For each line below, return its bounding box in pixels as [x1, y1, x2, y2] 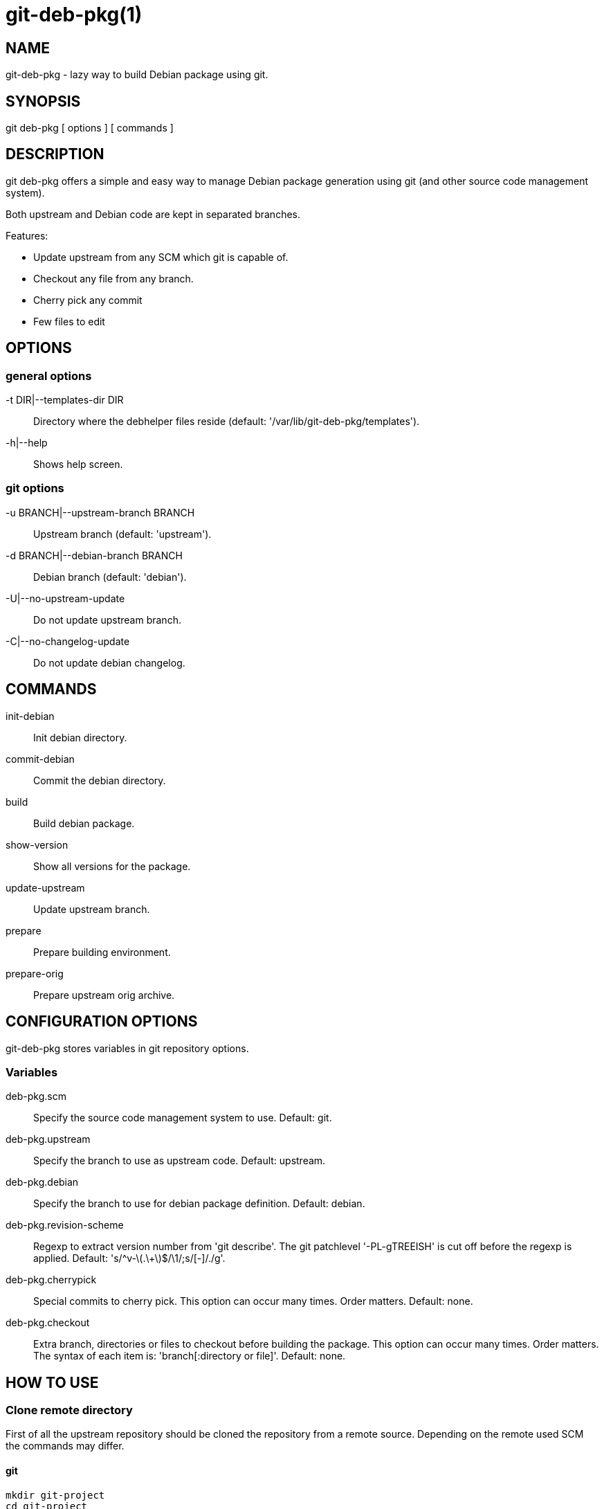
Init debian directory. [33, 731, 127, 743]
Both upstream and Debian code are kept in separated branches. [6, 208, 301, 220]
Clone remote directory [6, 1403, 133, 1418]
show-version [6, 838, 68, 851]
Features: [6, 229, 48, 242]
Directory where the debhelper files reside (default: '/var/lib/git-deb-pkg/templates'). [33, 415, 420, 428]
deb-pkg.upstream [6, 1133, 91, 1146]
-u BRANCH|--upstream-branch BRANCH [6, 506, 195, 518]
